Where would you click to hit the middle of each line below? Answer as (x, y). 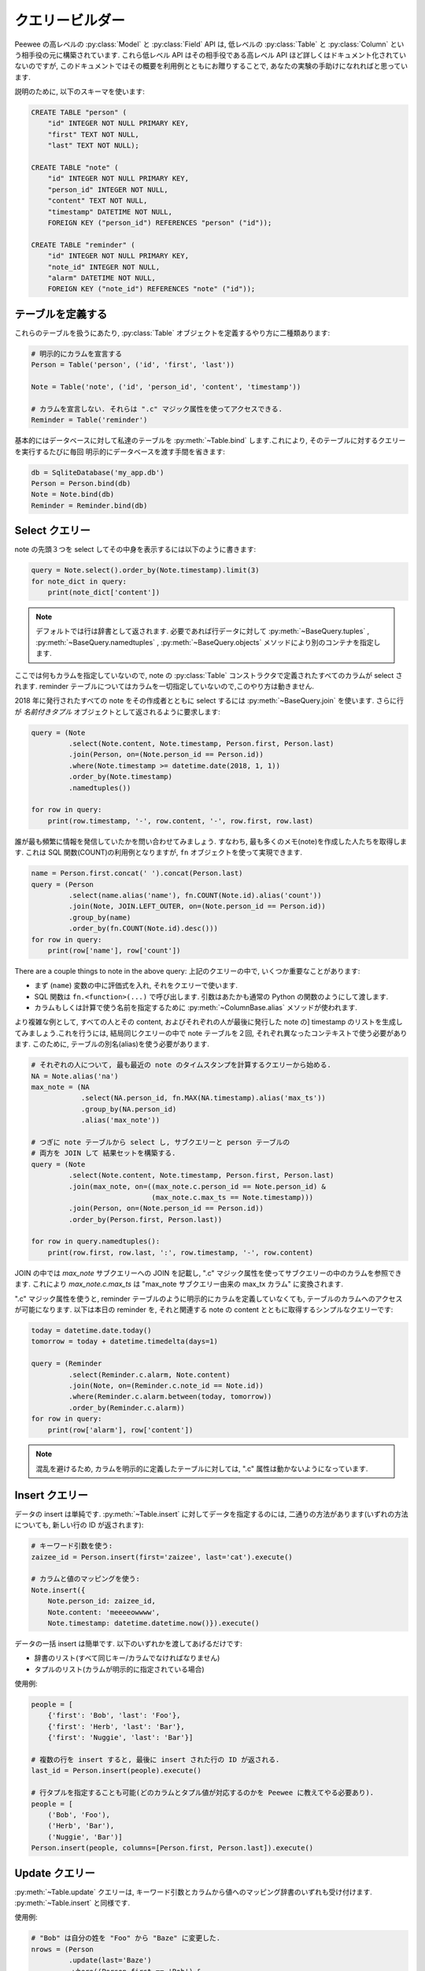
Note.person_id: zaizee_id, (102, 1601)
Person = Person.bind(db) (81, 483)
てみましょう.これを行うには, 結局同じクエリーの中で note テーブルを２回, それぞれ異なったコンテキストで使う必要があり (211, 1033)
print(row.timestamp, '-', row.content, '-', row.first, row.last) (181, 821)
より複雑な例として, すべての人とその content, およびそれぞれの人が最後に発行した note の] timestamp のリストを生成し (209, 1022)
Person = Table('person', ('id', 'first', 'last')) (133, 365)
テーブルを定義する (61, 314)
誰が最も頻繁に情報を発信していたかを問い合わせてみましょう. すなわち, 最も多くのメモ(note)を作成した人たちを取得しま (211, 841)
